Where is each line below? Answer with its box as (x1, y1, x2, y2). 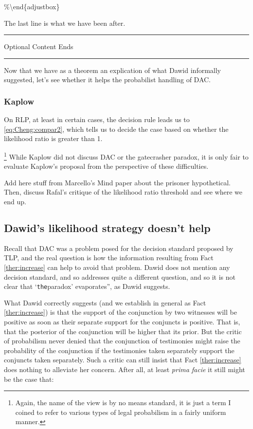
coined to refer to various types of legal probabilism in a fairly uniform (15, 407, 226, 417)
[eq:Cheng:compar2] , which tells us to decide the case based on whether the (4, 124, 229, 134)
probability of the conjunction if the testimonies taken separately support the (4, 345, 235, 355)
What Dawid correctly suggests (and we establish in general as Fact (4, 297, 206, 307)
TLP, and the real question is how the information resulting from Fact (4, 252, 214, 263)
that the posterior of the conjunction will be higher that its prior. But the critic (4, 326, 242, 336)
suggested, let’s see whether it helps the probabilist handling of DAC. (4, 74, 211, 85)
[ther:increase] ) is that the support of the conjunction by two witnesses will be (4, 307, 237, 317)
